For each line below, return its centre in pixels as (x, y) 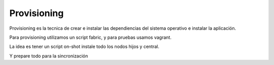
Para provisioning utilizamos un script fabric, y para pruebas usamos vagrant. (91, 37)
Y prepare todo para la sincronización (49, 56)
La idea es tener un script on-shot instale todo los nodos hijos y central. (84, 47)
